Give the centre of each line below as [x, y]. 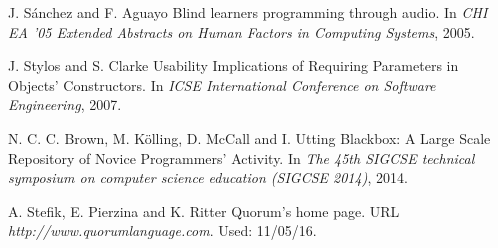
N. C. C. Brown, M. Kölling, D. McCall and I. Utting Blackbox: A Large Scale [249, 137]
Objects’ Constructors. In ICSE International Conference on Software [222, 84]
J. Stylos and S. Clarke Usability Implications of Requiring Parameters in [233, 65]
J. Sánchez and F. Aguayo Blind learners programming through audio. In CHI [248, 12]
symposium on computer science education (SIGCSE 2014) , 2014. [208, 177]
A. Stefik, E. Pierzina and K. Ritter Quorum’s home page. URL [204, 210]
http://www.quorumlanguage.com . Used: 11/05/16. [162, 230]
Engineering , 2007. [65, 104]
